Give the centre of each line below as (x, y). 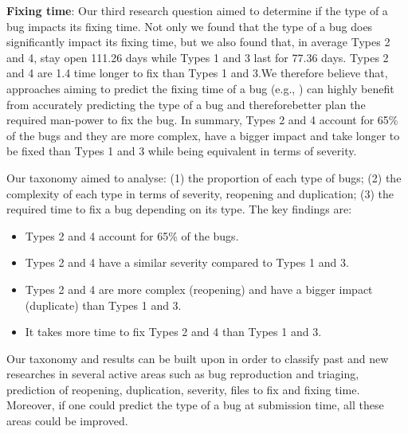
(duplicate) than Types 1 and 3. (103, 305)
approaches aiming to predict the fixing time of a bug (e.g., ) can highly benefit (200, 88)
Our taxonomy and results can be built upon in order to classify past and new (198, 358)
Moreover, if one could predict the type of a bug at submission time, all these (195, 405)
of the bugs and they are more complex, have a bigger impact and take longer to (203, 135)
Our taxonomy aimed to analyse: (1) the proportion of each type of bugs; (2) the (204, 177)
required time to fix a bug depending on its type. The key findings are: (179, 209)
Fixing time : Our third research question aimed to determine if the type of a (197, 10)
